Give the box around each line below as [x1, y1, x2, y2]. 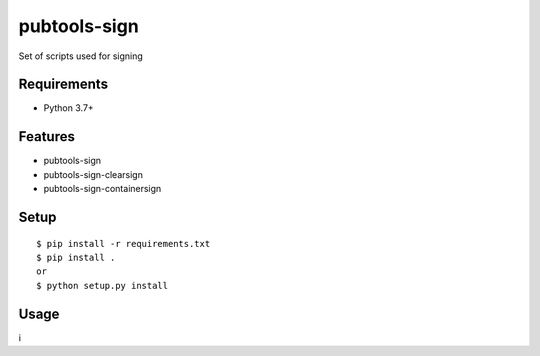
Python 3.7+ [43, 102, 94, 114]
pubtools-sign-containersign [43, 183, 162, 195]
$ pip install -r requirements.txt [36, 238, 211, 249]
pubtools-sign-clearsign [43, 168, 144, 180]
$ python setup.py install [36, 280, 169, 291]
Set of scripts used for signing [18, 50, 144, 62]
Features [18, 128, 75, 145]
